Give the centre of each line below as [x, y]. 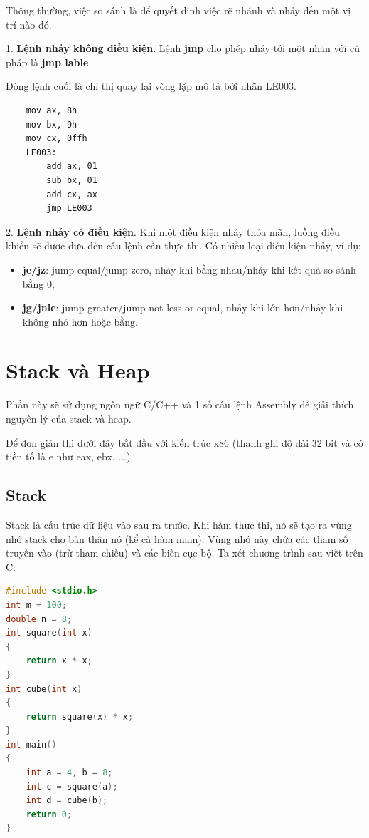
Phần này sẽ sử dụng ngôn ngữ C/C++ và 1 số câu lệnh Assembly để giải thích [180, 404]
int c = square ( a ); [72, 786]
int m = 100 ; [36, 605]
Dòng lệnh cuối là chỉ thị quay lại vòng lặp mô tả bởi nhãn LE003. [151, 86]
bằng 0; [38, 283]
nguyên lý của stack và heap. [69, 418]
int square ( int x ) [49, 633]
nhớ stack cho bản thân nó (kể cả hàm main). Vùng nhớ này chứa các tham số [177, 538]
